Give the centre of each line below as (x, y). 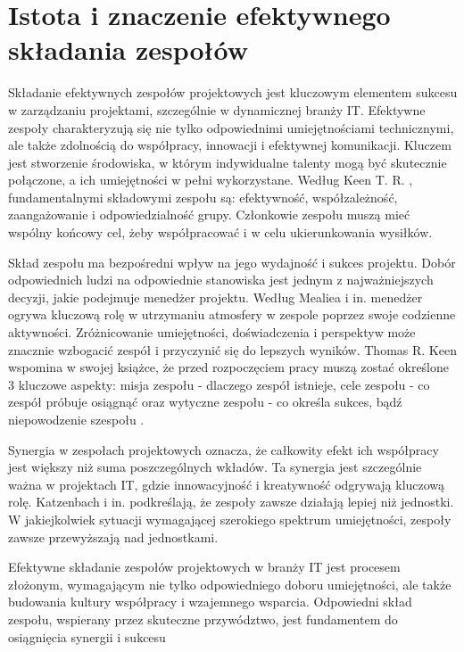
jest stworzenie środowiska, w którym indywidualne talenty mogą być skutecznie (228, 162)
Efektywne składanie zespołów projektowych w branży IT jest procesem (204, 567)
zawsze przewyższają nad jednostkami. (113, 536)
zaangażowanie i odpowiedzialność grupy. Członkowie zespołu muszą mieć (209, 215)
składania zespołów (128, 50)
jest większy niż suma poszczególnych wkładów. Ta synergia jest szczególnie (215, 467)
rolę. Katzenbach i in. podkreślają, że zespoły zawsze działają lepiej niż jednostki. (231, 502)
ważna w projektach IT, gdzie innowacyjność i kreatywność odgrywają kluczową (227, 484)
